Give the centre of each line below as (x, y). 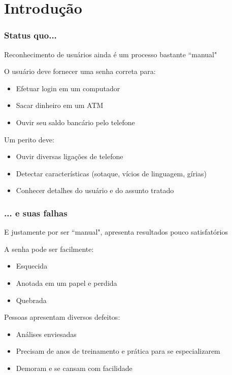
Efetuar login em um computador (68, 88)
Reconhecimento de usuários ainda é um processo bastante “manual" (111, 54)
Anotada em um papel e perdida (67, 283)
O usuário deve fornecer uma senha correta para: (80, 71)
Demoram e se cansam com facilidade (74, 368)
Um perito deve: (29, 139)
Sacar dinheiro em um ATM (60, 105)
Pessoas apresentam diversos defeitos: (62, 317)
